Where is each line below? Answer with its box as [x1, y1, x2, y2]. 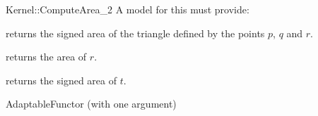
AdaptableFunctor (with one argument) [6, 96, 177, 111]
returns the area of [6, 49, 87, 64]
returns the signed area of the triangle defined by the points [6, 25, 265, 40]
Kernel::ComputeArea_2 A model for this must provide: [6, 2, 249, 16]
